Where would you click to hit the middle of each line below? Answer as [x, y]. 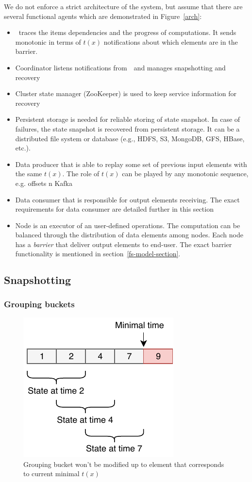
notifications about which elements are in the [171, 42]
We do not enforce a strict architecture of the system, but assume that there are [123, 6]
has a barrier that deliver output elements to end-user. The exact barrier [124, 244]
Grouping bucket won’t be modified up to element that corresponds [124, 464]
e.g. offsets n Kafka [44, 183]
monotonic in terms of [48, 42]
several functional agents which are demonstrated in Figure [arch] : [103, 16]
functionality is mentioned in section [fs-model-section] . [98, 254]
